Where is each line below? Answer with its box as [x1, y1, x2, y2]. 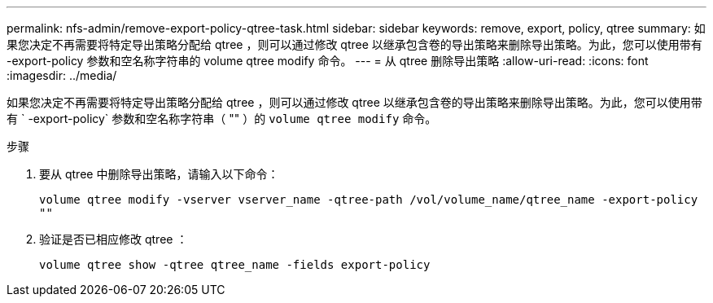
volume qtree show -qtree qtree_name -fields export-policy [39, 258, 431, 271]
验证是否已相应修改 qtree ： [39, 232, 188, 246]
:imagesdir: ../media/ [7, 68, 117, 82]
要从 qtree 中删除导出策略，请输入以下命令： [39, 167, 279, 181]
